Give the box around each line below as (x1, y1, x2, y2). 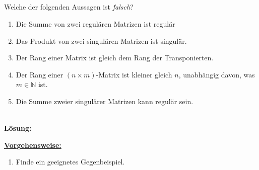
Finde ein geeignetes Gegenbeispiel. (16, 156, 125, 167)
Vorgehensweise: (4, 139, 61, 150)
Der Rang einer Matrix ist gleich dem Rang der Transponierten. (16, 52, 214, 63)
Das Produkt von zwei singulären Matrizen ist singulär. (16, 35, 187, 46)
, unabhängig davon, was (178, 69, 255, 79)
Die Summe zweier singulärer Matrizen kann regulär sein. (16, 96, 193, 106)
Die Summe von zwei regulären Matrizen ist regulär (16, 18, 175, 29)
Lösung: (4, 123, 32, 133)
